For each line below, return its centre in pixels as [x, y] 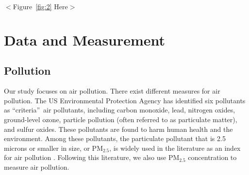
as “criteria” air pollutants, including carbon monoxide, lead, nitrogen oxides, [120, 110]
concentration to [212, 157]
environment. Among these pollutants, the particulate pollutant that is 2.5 [115, 138]
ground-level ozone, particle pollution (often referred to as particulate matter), [121, 119]
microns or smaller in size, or [47, 148]
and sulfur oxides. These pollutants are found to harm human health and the [118, 129]
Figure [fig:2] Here [40, 6]
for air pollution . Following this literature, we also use [85, 157]
